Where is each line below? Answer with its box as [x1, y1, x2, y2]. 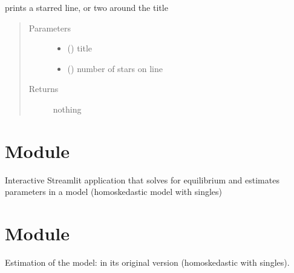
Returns [28, 82, 59, 95]
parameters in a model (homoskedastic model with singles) [5, 185, 222, 198]
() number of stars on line [67, 62, 163, 74]
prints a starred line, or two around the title [5, 1, 168, 13]
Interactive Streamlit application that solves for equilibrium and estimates [5, 173, 279, 186]
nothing [53, 102, 82, 115]
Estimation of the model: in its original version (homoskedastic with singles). [5, 256, 290, 268]
